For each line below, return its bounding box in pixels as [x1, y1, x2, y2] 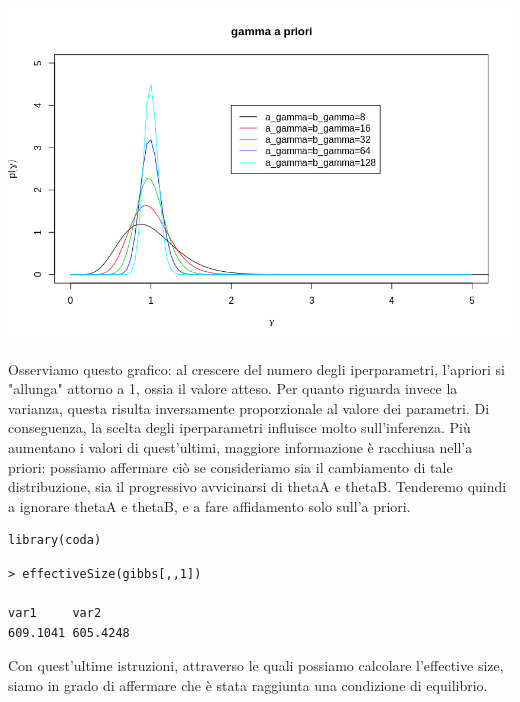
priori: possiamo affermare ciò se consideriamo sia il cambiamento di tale [8, 456, 453, 477]
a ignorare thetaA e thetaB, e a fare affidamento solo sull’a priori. [8, 495, 411, 516]
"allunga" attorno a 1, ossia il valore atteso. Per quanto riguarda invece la [8, 378, 458, 399]
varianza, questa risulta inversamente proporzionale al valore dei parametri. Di [8, 397, 490, 418]
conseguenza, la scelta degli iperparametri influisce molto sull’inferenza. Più [8, 417, 471, 438]
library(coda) [8, 533, 102, 548]
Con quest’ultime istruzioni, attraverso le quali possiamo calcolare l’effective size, [8, 655, 504, 676]
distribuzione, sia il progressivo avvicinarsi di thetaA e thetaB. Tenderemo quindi [8, 476, 507, 497]
